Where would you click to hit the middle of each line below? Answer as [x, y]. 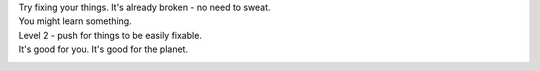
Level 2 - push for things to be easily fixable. [110, 35]
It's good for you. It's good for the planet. [103, 49]
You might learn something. [75, 21]
